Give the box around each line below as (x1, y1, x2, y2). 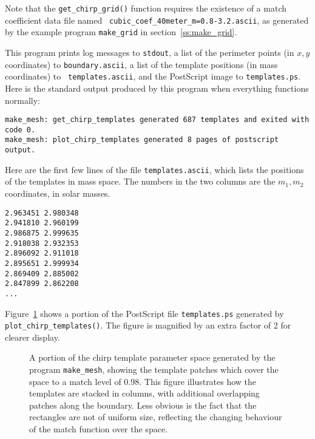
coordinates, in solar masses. (5, 187, 110, 199)
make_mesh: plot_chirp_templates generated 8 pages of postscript (5, 135, 279, 145)
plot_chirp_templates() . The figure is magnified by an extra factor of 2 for (5, 319, 291, 332)
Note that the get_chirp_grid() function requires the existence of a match (5, 2, 286, 14)
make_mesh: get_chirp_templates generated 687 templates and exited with (5, 115, 310, 124)
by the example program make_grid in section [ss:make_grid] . (5, 26, 237, 38)
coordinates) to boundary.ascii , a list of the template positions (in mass (5, 58, 278, 70)
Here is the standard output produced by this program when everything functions (5, 81, 309, 94)
